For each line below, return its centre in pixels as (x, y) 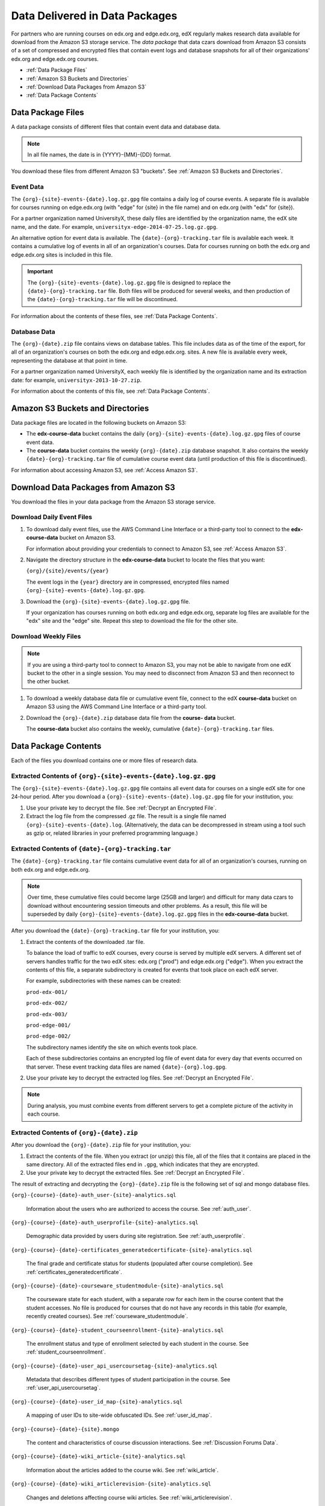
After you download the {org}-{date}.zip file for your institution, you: (101, 1145)
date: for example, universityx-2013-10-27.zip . (76, 380)
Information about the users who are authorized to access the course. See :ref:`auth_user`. (139, 1208)
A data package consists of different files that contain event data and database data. (116, 127)
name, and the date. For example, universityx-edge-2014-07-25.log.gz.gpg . (114, 227)
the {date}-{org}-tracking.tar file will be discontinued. (103, 299)
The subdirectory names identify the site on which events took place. (112, 1047)
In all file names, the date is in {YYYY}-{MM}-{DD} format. (99, 154)
